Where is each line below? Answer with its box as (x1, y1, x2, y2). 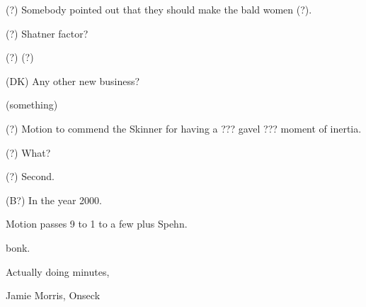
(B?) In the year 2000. (6, 192, 102, 207)
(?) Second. (6, 169, 55, 184)
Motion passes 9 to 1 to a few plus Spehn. (6, 216, 188, 231)
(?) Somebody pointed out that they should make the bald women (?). (6, 2, 312, 16)
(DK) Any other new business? (6, 73, 140, 88)
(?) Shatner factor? (6, 26, 88, 40)
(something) (6, 97, 58, 112)
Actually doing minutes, (6, 264, 110, 279)
